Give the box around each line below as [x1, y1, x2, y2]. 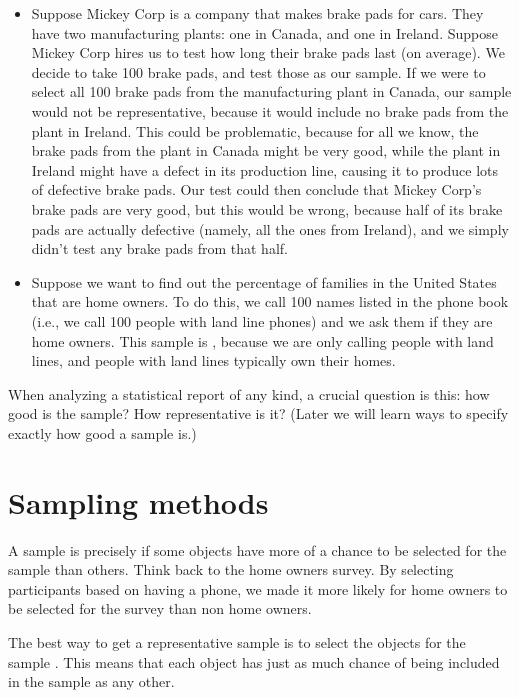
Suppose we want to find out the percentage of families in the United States [31, 271, 497, 292]
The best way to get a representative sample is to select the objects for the [8, 631, 466, 652]
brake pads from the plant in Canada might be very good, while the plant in [31, 140, 501, 161]
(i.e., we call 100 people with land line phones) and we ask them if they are [31, 310, 493, 331]
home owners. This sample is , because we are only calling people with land [31, 330, 494, 351]
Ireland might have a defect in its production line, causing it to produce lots [31, 159, 499, 180]
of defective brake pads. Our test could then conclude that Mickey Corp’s [31, 179, 482, 200]
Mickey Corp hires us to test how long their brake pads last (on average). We [31, 42, 505, 63]
